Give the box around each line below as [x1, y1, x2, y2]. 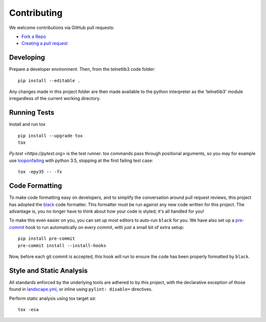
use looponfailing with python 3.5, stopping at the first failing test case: [9, 158, 154, 163]
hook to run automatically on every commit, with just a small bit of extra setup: [25, 224, 184, 230]
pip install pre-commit [18, 236, 75, 241]
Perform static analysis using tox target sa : [9, 295, 96, 301]
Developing [9, 53, 45, 62]
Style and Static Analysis [9, 266, 88, 275]
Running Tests [9, 108, 54, 117]
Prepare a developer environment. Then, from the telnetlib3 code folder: [9, 66, 156, 72]
